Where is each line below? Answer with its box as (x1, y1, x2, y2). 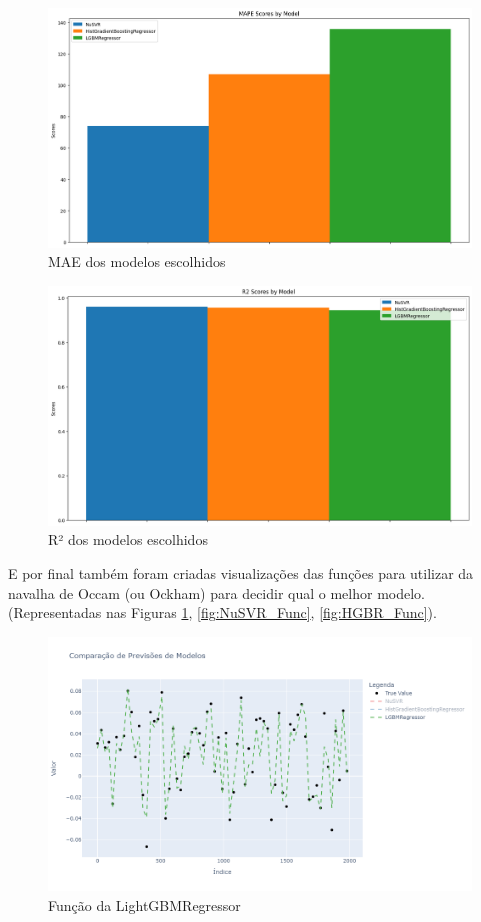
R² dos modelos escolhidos (48, 529, 208, 550)
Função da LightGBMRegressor (48, 894, 241, 915)
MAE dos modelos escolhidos (48, 251, 226, 272)
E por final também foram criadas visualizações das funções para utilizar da (8, 563, 474, 584)
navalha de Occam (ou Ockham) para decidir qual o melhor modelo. (8, 582, 426, 603)
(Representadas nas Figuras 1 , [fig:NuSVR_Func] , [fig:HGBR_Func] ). (8, 602, 437, 623)
